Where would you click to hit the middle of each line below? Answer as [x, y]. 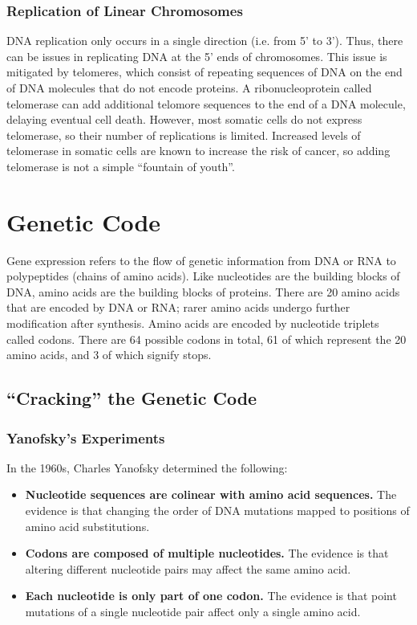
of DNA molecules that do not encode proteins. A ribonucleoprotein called [189, 88]
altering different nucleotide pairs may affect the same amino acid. [188, 568]
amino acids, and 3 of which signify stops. [109, 355]
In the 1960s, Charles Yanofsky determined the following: [147, 467]
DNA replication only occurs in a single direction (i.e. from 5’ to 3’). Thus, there [205, 41]
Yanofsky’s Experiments [86, 437]
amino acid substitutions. [87, 526]
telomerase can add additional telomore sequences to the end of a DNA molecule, [206, 103]
